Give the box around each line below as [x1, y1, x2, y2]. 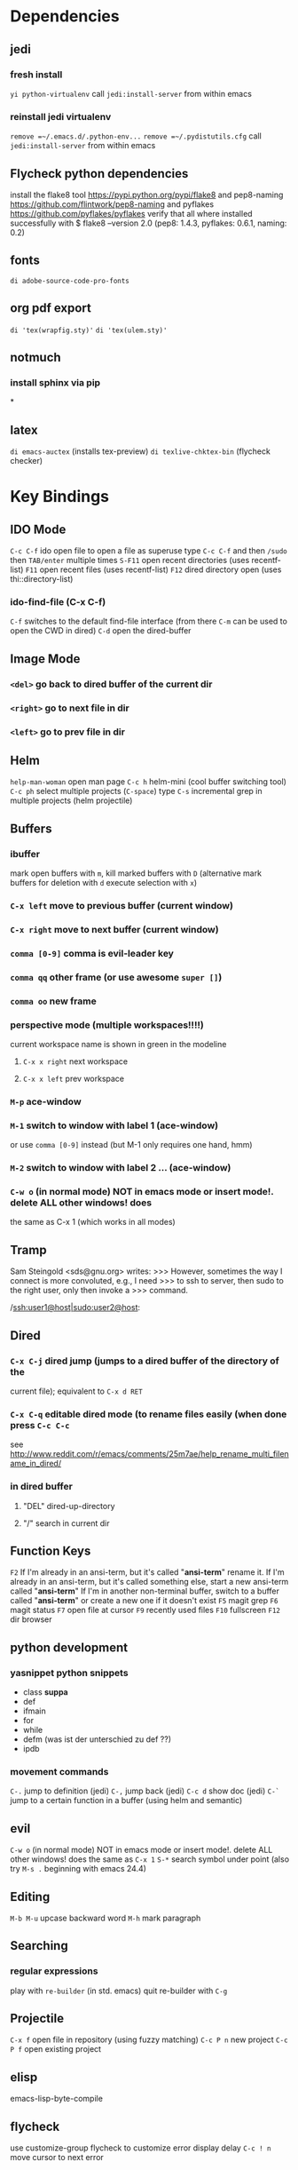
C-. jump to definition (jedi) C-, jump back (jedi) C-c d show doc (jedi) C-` [10, 1785, 280, 1796]
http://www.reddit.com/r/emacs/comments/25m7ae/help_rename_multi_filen [10, 1449, 289, 1459]
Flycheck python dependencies [10, 166, 189, 181]
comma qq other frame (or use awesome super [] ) [10, 971, 223, 983]
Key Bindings [10, 487, 110, 507]
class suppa [22, 1687, 69, 1697]
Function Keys [10, 1543, 91, 1558]
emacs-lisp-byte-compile [10, 2094, 103, 2104]
